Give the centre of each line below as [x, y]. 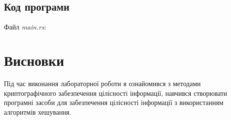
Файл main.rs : [25, 27]
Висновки [34, 60]
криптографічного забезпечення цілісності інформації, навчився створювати [116, 93]
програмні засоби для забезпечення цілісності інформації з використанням [114, 102]
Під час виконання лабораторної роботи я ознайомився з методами [102, 83]
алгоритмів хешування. [38, 112]
